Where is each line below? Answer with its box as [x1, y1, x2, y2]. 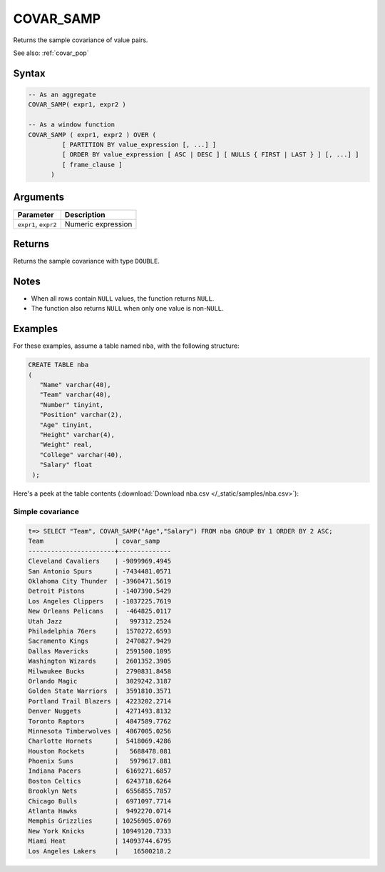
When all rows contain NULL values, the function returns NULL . [31, 294, 215, 303]
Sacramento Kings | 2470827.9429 [28, 637, 171, 646]
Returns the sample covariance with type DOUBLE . [13, 257, 160, 266]
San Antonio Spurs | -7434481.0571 [28, 567, 171, 575]
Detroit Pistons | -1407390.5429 [28, 587, 171, 596]
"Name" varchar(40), [39, 381, 112, 389]
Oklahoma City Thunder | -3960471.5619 [28, 577, 171, 586]
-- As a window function [28, 121, 115, 129]
